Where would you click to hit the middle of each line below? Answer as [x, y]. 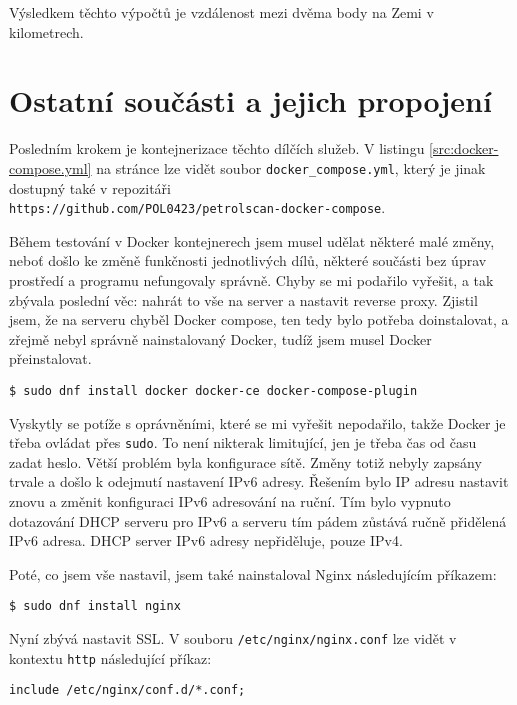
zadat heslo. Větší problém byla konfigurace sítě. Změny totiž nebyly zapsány [245, 461]
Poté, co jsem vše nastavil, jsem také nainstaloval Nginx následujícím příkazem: [253, 573]
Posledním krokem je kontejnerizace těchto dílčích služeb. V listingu [217, 148]
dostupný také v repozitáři [90, 187]
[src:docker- [464, 148]
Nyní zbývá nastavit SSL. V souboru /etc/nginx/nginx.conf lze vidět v [233, 638]
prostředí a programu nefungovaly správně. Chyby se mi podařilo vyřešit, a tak [251, 280]
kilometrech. [46, 31]
